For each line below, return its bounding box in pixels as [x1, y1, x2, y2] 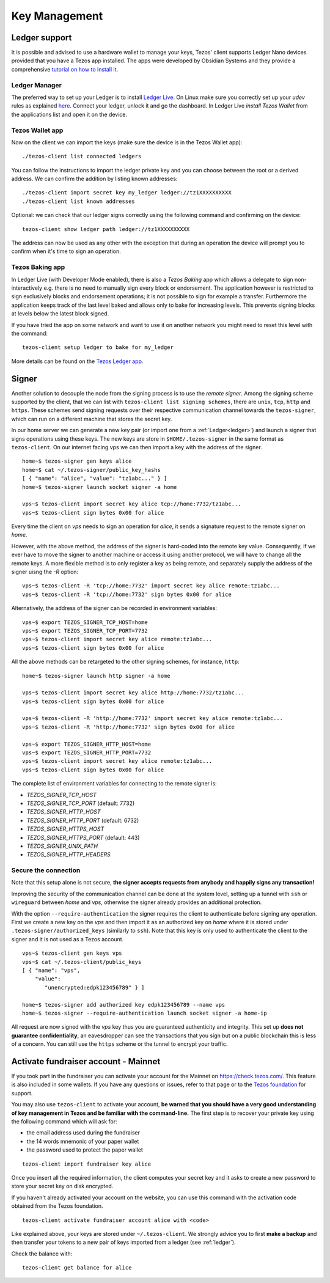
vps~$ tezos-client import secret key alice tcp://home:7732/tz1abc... [22, 501, 241, 507]
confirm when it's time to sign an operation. [11, 248, 122, 255]
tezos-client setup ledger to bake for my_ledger [22, 344, 174, 351]
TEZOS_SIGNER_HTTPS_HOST [26, 825, 105, 833]
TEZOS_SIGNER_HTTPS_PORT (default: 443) [26, 834, 140, 841]
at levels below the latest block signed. [11, 310, 109, 317]
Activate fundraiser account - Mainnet [11, 1056, 161, 1067]
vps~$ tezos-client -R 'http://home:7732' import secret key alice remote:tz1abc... [22, 715, 284, 722]
